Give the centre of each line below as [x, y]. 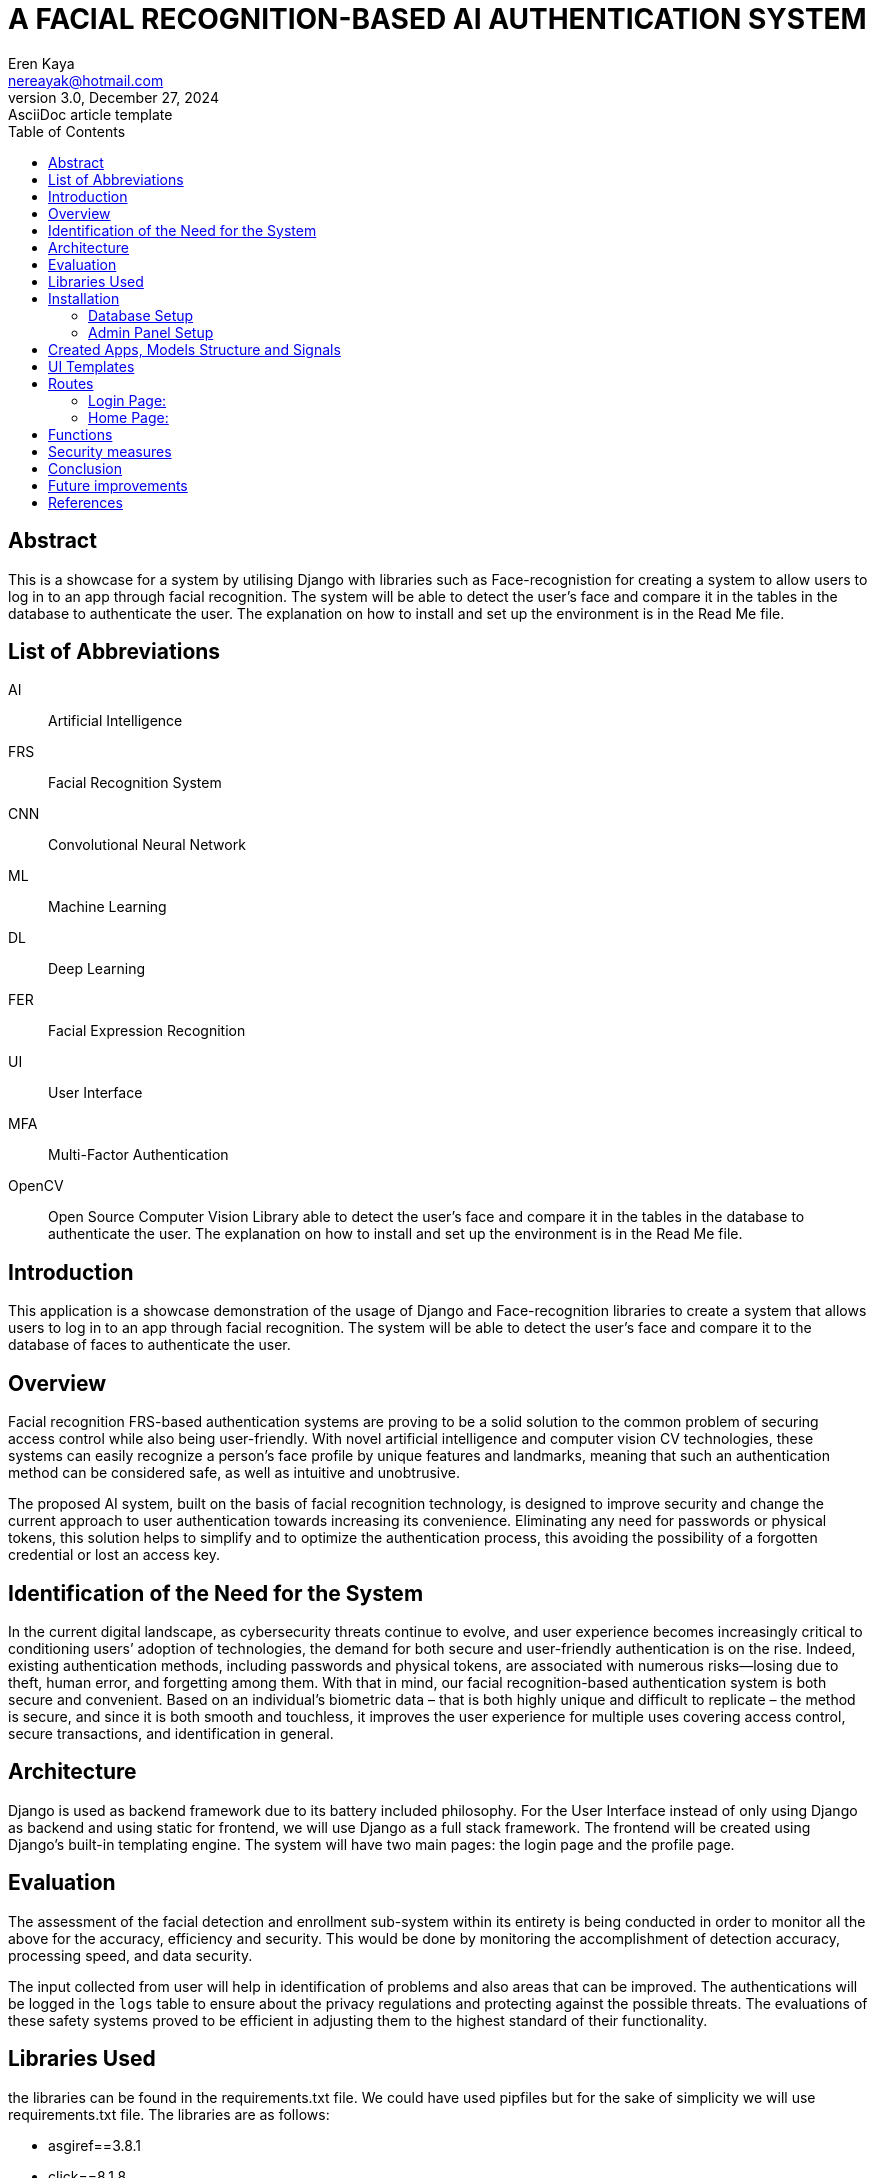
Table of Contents [67, 131]
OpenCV [36, 1186]
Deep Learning [97, 969]
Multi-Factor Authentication [138, 1155]
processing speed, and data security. [130, 1955]
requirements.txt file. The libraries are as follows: [169, 2114]
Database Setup [141, 315]
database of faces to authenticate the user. [149, 1345]
